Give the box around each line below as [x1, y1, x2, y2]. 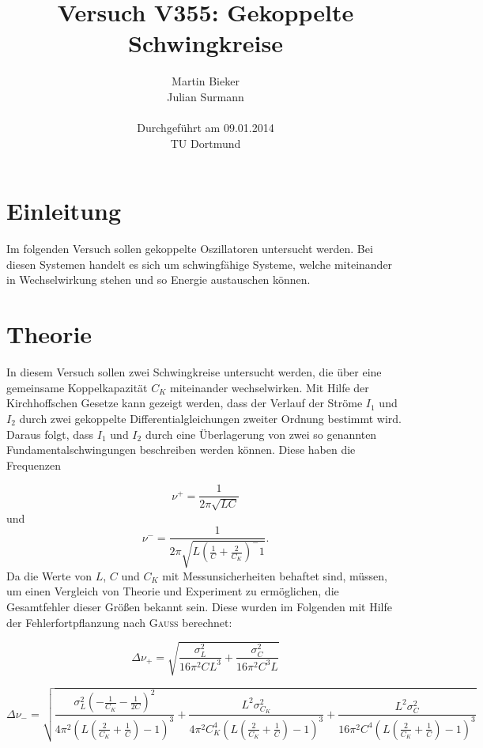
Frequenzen [6, 456, 62, 473]
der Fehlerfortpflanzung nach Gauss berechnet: [6, 614, 232, 630]
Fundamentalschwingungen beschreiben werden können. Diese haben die [6, 441, 356, 458]
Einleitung [6, 195, 122, 227]
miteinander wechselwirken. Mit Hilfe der [170, 379, 369, 395]
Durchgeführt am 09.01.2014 [137, 119, 274, 136]
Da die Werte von [6, 567, 92, 584]
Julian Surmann [167, 88, 244, 104]
